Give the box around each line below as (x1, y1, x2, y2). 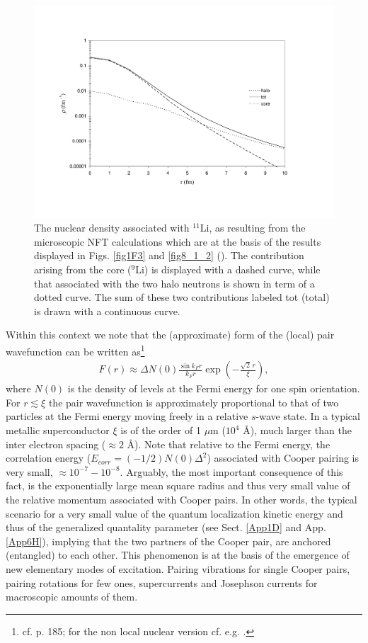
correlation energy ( (6, 450, 91, 465)
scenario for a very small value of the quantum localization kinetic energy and (6, 506, 343, 520)
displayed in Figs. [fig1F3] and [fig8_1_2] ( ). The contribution (34, 248, 304, 263)
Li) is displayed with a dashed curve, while (135, 262, 321, 277)
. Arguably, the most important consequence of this (120, 464, 343, 479)
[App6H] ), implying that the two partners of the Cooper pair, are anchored (6, 533, 331, 548)
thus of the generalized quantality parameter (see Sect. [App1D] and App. (6, 520, 326, 535)
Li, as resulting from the (200, 220, 306, 235)
